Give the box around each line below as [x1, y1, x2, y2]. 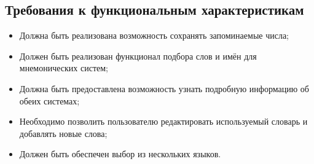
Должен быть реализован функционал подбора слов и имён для [19, 49, 257, 62]
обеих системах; [19, 94, 80, 107]
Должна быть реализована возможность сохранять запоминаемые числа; [19, 29, 289, 42]
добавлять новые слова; [19, 127, 108, 139]
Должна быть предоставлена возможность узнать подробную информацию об [19, 82, 309, 95]
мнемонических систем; [19, 61, 108, 74]
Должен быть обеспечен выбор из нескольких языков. [19, 147, 221, 160]
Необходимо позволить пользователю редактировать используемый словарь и [19, 115, 308, 128]
